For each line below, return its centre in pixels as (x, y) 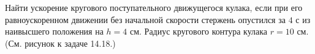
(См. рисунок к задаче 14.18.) (60, 43)
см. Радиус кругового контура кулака (199, 31)
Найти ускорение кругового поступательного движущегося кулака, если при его (154, 7)
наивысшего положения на (54, 31)
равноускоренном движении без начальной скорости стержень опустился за (145, 19)
